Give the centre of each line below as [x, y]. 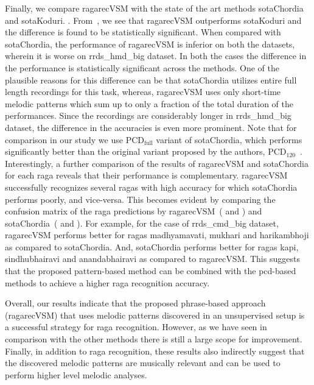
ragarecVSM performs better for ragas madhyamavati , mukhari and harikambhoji [157, 235]
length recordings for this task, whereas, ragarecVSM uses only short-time [143, 92]
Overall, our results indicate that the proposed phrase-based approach [135, 303]
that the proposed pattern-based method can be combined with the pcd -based [151, 271]
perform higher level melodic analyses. [76, 374]
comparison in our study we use [64, 139]
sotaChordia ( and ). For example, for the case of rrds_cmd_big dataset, [142, 223]
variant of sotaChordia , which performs [229, 139]
